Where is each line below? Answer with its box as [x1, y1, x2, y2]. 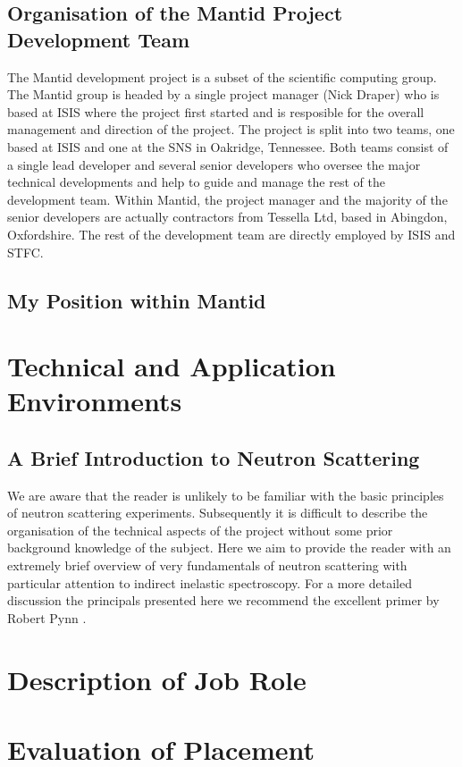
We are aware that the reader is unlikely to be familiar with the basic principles [7, 485, 444, 504]
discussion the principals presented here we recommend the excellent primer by [7, 591, 440, 610]
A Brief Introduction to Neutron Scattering [7, 443, 420, 471]
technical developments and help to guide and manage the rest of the [7, 173, 385, 191]
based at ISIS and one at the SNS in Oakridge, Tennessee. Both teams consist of [7, 137, 449, 156]
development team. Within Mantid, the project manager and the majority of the [7, 190, 448, 208]
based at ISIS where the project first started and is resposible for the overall [7, 102, 424, 121]
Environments [7, 383, 182, 419]
